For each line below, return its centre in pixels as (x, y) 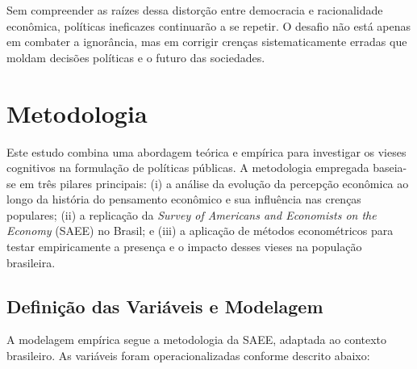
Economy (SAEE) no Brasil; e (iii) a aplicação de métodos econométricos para (200, 231)
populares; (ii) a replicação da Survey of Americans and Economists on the (192, 214)
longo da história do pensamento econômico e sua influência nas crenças (184, 199)
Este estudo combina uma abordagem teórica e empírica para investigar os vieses (206, 151)
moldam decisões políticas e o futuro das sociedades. (136, 57)
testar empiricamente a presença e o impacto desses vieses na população (184, 247)
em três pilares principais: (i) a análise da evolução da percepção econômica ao (214, 183)
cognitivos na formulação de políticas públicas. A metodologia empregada (188, 168)
